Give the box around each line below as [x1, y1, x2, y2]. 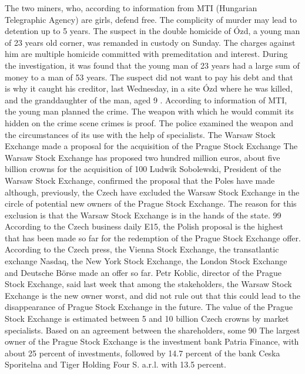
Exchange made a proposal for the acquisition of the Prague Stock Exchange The [5, 140, 298, 152]
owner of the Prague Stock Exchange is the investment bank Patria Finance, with [5, 335, 299, 348]
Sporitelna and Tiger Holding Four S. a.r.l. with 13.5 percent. [5, 358, 226, 370]
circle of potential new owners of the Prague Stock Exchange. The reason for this [5, 197, 297, 210]
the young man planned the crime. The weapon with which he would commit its [5, 105, 294, 117]
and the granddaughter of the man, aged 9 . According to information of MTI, [5, 93, 287, 106]
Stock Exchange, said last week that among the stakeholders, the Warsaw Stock [5, 278, 292, 290]
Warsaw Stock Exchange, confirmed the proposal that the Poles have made [5, 174, 275, 186]
